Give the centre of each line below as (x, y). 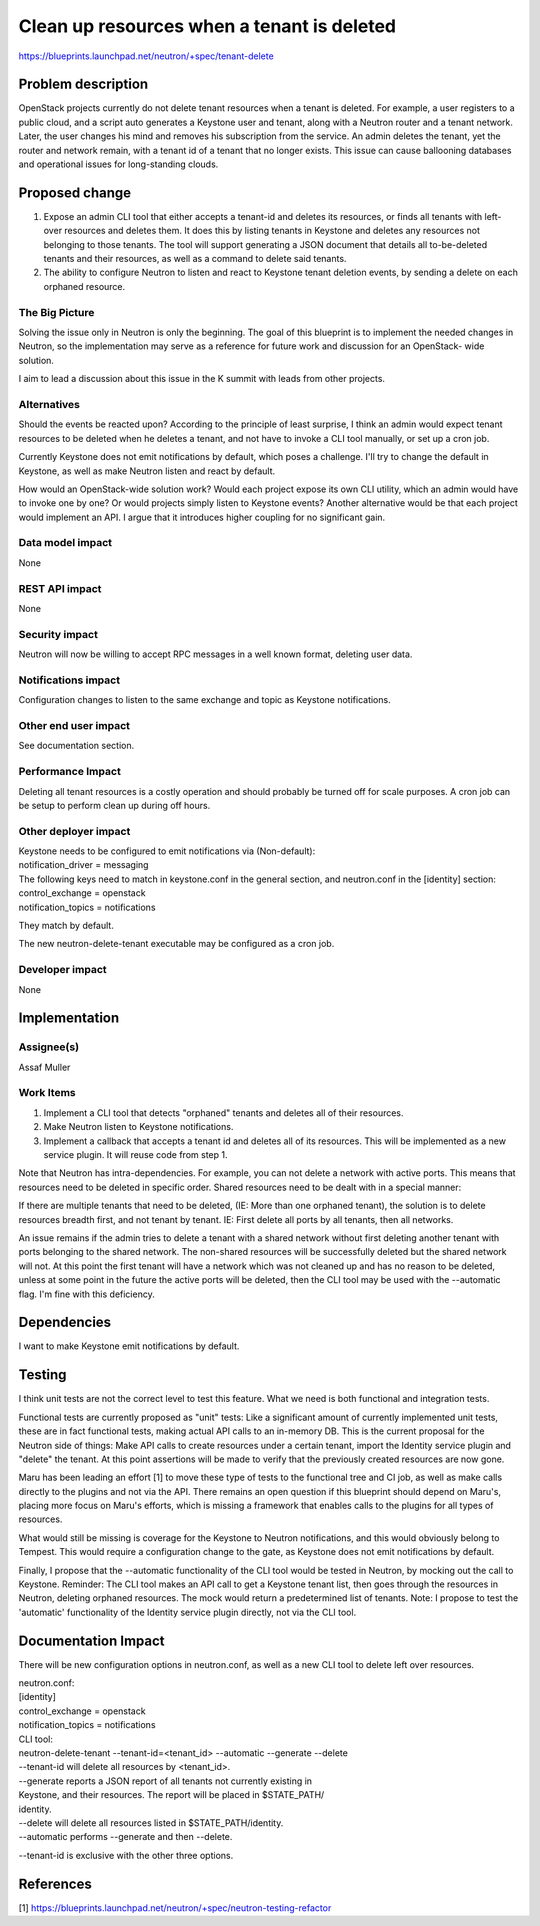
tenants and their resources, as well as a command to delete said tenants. (195, 259)
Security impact (58, 634)
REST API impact (60, 588)
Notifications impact (69, 680)
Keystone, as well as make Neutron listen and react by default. (146, 471)
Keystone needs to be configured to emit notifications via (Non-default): (167, 851)
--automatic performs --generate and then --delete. (125, 1837)
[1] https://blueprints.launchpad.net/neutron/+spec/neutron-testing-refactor (175, 1907)
